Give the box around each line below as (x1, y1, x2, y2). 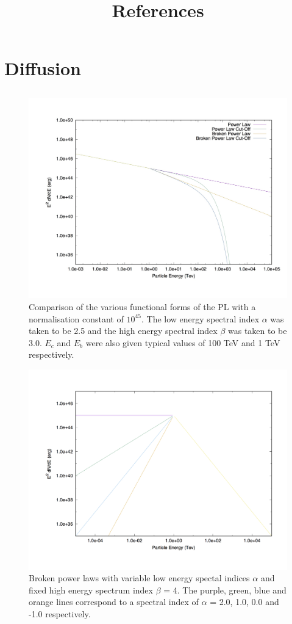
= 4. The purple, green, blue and (163, 583, 287, 596)
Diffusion (4, 56, 81, 81)
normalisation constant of (29, 312, 124, 325)
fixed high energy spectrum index (29, 583, 153, 596)
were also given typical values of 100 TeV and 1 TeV (85, 336, 280, 349)
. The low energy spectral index (141, 312, 260, 325)
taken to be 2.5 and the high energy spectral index (29, 324, 218, 337)
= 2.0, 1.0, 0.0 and (210, 595, 279, 608)
